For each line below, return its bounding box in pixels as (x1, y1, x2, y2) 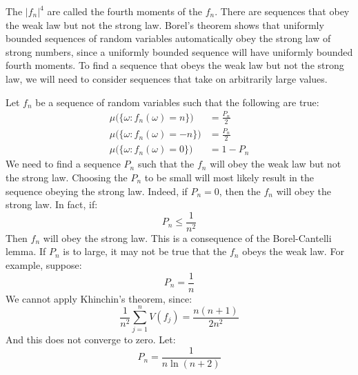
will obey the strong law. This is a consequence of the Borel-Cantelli (43, 230, 332, 245)
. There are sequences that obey (215, 4, 350, 18)
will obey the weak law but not (210, 156, 341, 171)
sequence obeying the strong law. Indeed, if (6, 183, 188, 198)
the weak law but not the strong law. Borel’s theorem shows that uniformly (6, 17, 324, 32)
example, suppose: (6, 257, 82, 272)
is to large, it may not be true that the (63, 244, 227, 259)
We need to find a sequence (6, 156, 121, 171)
